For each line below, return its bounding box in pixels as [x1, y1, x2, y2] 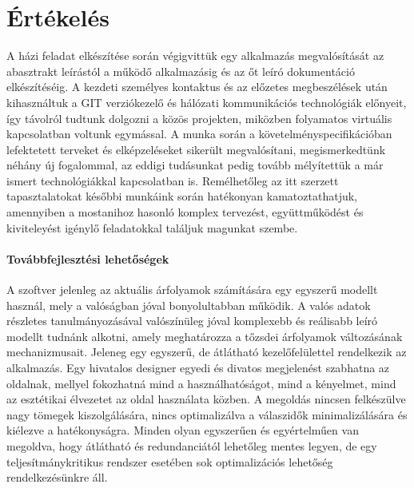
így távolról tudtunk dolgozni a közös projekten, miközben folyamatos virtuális [6, 109, 392, 126]
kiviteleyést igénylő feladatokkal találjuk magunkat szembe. [6, 219, 298, 236]
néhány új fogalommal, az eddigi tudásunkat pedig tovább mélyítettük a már [6, 157, 384, 173]
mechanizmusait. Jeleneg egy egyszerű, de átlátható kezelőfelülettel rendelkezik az [6, 343, 407, 360]
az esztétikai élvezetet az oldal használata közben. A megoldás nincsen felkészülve [6, 391, 406, 407]
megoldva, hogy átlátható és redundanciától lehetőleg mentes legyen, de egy [6, 437, 377, 454]
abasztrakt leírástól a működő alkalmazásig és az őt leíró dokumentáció [6, 62, 355, 79]
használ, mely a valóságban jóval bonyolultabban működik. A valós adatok [6, 296, 371, 313]
